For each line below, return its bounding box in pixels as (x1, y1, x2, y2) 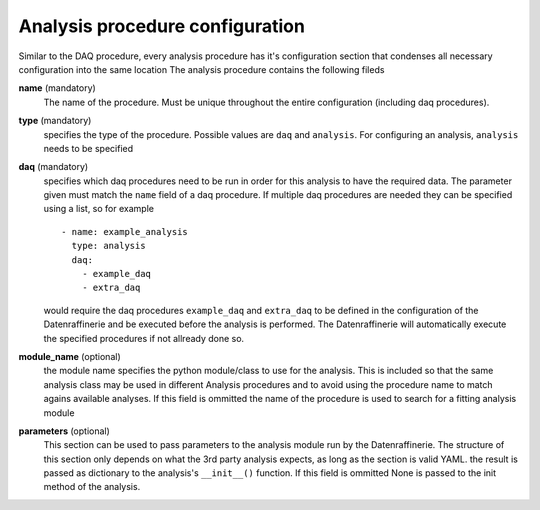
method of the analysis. (43, 481, 141, 493)
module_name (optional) (18, 350, 121, 362)
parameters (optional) (18, 425, 110, 437)
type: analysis (71, 240, 146, 252)
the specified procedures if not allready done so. (43, 332, 245, 344)
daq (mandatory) (18, 161, 89, 173)
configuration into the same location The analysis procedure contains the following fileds (18, 63, 385, 75)
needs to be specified (43, 142, 134, 154)
